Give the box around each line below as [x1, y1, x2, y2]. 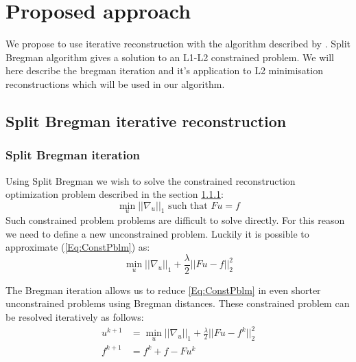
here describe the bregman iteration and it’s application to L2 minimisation [5, 63, 323, 78]
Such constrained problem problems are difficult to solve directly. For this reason [5, 212, 345, 227]
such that [168, 201, 208, 211]
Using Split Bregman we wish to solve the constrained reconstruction [5, 173, 296, 188]
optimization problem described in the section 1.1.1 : [5, 187, 224, 201]
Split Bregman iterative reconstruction [5, 110, 287, 131]
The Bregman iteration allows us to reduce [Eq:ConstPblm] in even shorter [5, 282, 321, 297]
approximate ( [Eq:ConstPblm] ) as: [5, 240, 150, 254]
